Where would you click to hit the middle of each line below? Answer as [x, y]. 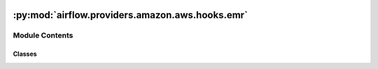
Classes [25, 54]
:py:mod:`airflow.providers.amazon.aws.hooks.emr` [131, 15]
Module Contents [43, 36]
